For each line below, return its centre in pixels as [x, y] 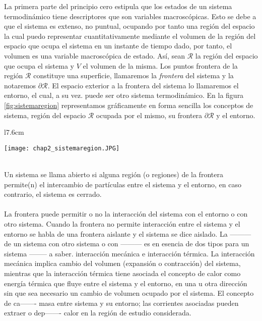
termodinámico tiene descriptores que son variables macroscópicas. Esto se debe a [130, 16]
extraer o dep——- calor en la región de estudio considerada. [98, 313]
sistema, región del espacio [45, 115]
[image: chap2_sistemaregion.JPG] [62, 148]
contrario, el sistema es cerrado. [53, 194]
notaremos [20, 85]
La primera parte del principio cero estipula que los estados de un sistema [118, 6]
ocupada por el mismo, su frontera [149, 115]
